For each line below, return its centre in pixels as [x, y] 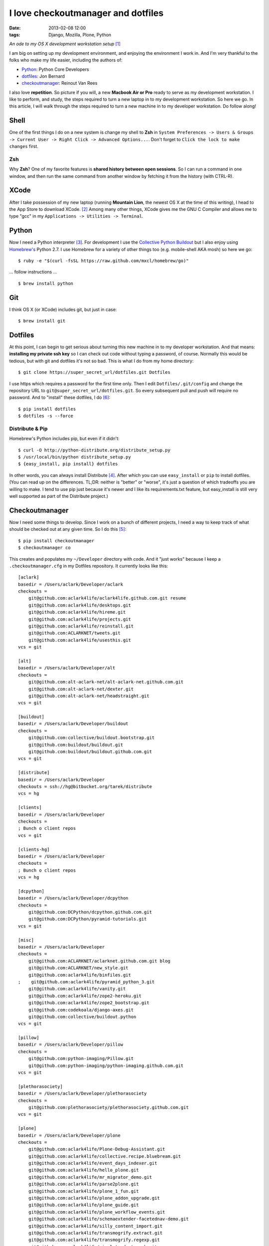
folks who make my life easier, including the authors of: [66, 60]
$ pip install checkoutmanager [56, 541]
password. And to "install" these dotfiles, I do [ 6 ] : [60, 397]
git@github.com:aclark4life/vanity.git [77, 989]
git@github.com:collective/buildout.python [82, 1016]
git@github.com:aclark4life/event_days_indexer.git [93, 1163]
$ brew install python [46, 283]
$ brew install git [42, 321]
